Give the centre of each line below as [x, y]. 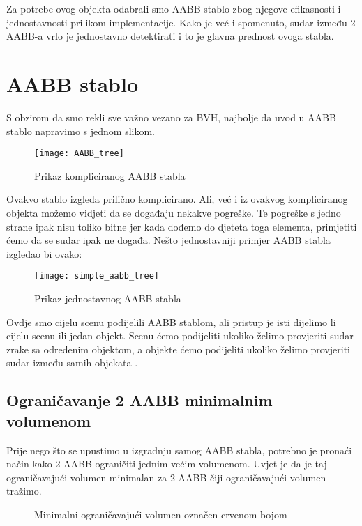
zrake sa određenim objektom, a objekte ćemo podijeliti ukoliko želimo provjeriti [178, 349]
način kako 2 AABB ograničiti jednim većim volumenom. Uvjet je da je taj [167, 464]
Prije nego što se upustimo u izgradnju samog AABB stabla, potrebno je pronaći [179, 450]
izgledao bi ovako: [44, 253]
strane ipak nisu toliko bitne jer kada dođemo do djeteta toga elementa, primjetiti [182, 226]
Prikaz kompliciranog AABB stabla [110, 175]
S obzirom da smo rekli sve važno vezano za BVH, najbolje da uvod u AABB [171, 117]
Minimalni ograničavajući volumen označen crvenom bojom [161, 514]
